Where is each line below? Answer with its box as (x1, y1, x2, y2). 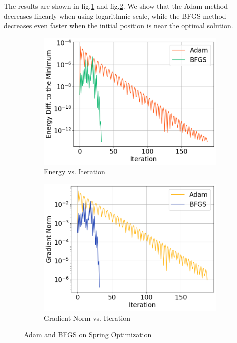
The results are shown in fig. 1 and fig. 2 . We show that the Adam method (4, 1, 228, 11)
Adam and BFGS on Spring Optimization (24, 329, 152, 340)
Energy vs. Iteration (44, 166, 105, 177)
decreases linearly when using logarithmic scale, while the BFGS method (4, 10, 226, 21)
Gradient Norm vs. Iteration (44, 312, 130, 323)
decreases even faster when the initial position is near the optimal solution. (4, 20, 233, 31)
